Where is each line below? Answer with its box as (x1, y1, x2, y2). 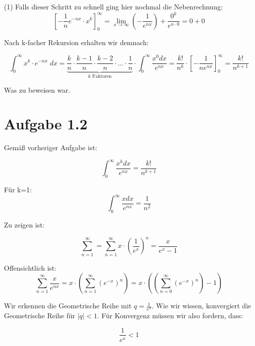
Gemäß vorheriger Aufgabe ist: (4, 142, 97, 153)
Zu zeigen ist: (4, 220, 45, 230)
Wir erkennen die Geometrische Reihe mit (4, 300, 132, 311)
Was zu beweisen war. (4, 84, 70, 95)
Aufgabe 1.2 (4, 114, 88, 134)
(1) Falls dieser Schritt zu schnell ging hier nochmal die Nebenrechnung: (4, 1, 223, 11)
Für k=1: (4, 184, 32, 195)
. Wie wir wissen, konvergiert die (151, 300, 251, 311)
